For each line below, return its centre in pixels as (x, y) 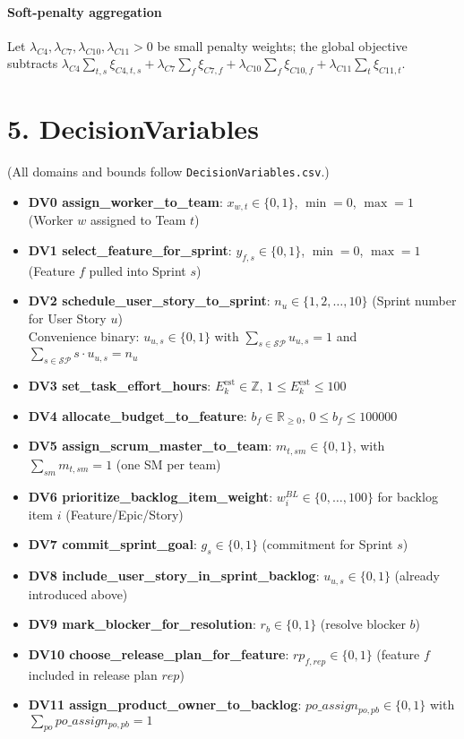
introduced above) (78, 593)
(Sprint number (414, 301)
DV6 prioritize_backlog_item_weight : (150, 496)
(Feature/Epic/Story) (125, 514)
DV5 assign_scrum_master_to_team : (150, 446)
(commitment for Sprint (327, 544)
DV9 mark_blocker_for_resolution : (142, 624)
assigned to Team (138, 220)
